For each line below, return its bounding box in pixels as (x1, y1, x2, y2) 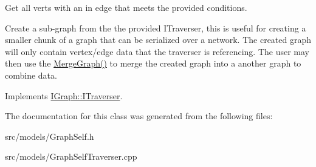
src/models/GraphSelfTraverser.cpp (5, 150, 137, 163)
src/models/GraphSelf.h (5, 129, 94, 142)
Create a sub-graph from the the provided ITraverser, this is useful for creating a (5, 21, 306, 34)
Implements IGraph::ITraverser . (5, 89, 123, 102)
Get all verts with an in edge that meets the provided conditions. (5, 1, 247, 13)
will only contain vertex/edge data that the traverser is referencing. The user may (5, 45, 309, 57)
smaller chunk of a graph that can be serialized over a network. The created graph (5, 33, 312, 46)
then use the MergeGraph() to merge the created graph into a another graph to (5, 57, 301, 70)
